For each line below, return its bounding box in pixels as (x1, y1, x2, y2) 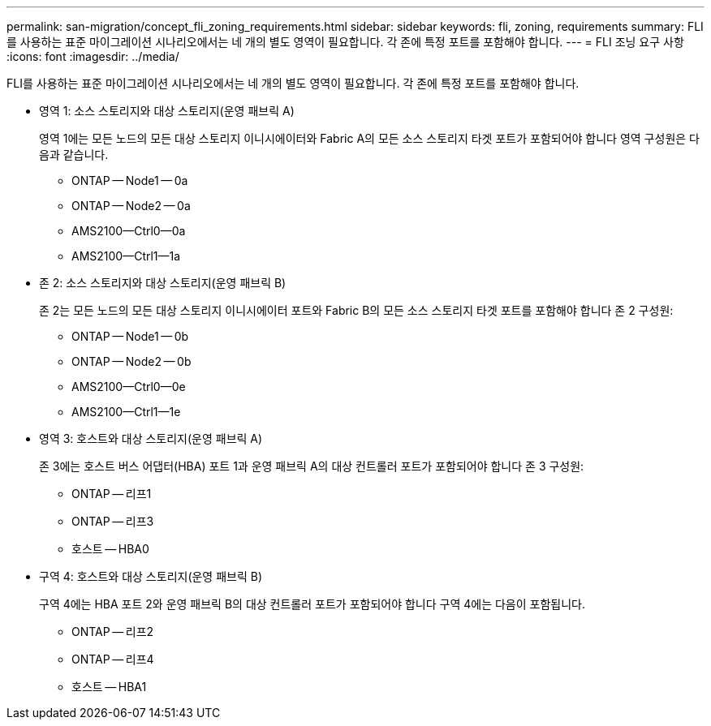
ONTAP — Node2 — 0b (71, 354, 192, 368)
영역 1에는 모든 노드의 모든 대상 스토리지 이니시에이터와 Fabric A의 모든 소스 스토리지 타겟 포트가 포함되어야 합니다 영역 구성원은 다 (39, 131, 700, 145)
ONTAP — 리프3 (71, 514, 154, 528)
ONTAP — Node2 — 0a (71, 199, 191, 213)
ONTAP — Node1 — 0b (71, 329, 189, 343)
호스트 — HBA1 (71, 680, 147, 694)
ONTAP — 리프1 (71, 487, 152, 500)
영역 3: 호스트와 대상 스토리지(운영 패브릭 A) (39, 432, 263, 445)
